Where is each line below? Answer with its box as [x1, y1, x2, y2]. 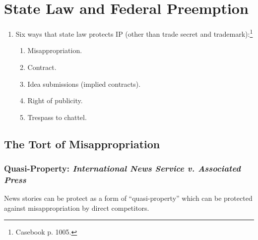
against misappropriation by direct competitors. [4, 202, 149, 213]
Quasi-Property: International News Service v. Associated [4, 162, 241, 175]
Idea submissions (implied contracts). [27, 78, 141, 89]
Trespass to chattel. [27, 112, 87, 122]
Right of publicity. [27, 95, 83, 106]
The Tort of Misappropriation [4, 136, 160, 151]
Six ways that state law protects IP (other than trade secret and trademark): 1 [15, 27, 253, 39]
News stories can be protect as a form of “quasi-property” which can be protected [4, 193, 253, 203]
